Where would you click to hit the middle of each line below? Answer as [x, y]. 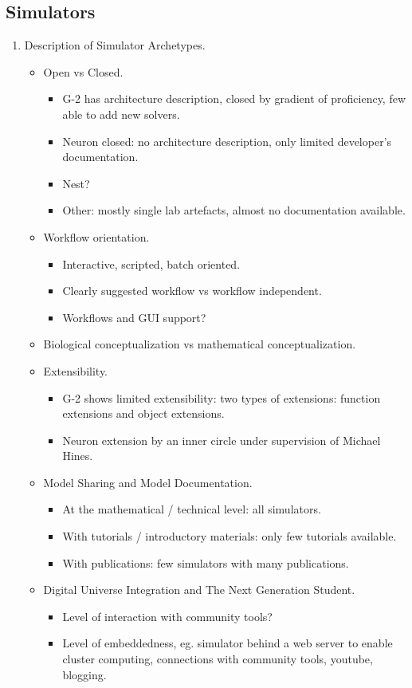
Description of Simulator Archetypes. [115, 45]
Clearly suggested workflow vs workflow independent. [192, 291]
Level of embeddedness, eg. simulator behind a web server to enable [228, 643]
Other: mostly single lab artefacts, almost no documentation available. [234, 210]
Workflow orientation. [96, 236]
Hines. [78, 456]
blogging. [84, 674]
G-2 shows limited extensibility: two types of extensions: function [222, 397]
